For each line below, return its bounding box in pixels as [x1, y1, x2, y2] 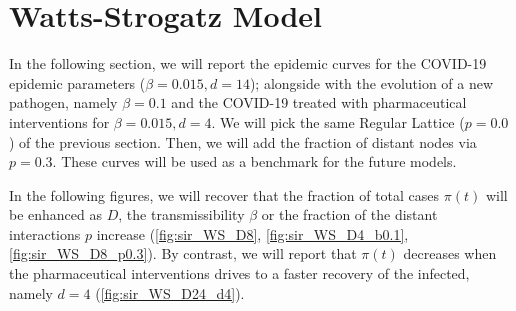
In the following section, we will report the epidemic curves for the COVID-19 [9, 53, 487, 74]
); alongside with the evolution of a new [249, 72, 494, 93]
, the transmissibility [118, 204, 245, 225]
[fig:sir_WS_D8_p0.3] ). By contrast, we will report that [9, 243, 357, 264]
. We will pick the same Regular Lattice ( [211, 111, 465, 132]
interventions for [9, 111, 110, 132]
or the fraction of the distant [261, 204, 438, 225]
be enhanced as [9, 204, 103, 225]
